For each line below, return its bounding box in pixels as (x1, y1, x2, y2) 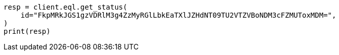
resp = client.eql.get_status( (4, 3, 128, 11)
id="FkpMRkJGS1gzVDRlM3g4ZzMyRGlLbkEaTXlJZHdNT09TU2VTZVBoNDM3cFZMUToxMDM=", (20, 11, 336, 19)
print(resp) (4, 27, 51, 35)
